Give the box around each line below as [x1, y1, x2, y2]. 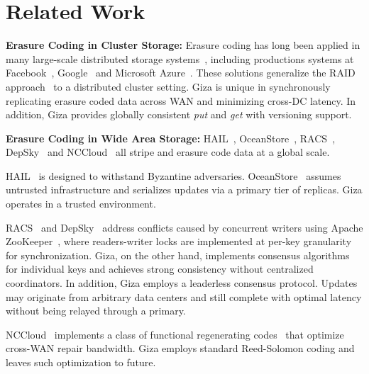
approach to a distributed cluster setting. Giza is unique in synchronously [6, 79, 331, 93]
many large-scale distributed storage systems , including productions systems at [6, 51, 354, 66]
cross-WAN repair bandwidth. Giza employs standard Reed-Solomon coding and [6, 341, 355, 356]
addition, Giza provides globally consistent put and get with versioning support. [6, 107, 352, 122]
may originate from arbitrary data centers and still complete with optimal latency [6, 289, 362, 304]
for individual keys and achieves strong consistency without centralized [6, 261, 314, 276]
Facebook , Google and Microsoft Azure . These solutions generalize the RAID [6, 65, 356, 80]
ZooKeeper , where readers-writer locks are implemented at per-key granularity [6, 234, 352, 249]
